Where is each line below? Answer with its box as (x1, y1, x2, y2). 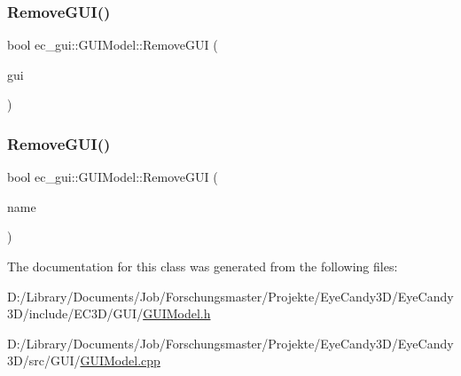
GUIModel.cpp (80, 351, 160, 370)
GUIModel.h (143, 304, 211, 323)
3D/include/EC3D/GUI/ (7, 304, 144, 323)
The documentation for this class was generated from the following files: (7, 257, 398, 275)
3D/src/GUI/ (7, 351, 81, 370)
